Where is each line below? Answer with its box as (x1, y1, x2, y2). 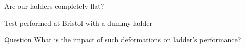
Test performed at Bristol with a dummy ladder (4, 17, 152, 28)
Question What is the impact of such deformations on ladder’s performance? (4, 34, 241, 45)
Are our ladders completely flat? (4, 1, 104, 11)
